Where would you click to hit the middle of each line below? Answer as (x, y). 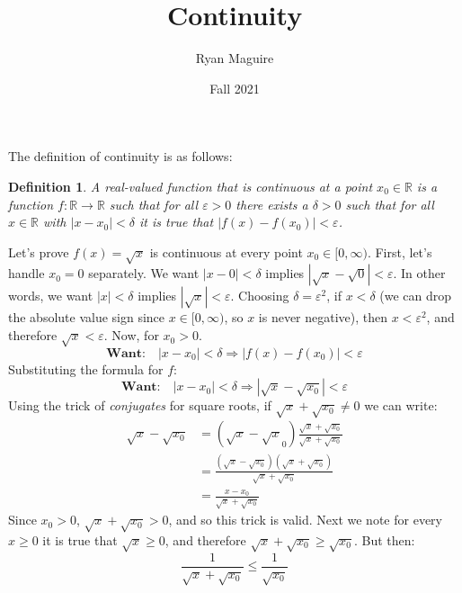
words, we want (51, 296)
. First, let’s (400, 252)
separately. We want (144, 273)
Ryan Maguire (235, 58)
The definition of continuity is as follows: (120, 156)
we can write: (401, 405)
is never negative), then (323, 317)
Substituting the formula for (86, 368)
